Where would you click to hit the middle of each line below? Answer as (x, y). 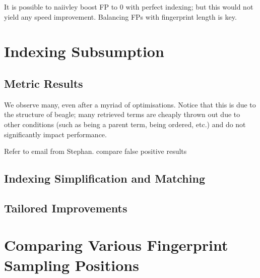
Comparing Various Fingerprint (116, 245)
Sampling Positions (72, 265)
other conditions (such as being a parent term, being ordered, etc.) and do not (125, 124)
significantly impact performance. (55, 134)
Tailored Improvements (66, 208)
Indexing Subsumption (84, 51)
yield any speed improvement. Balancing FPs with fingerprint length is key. (120, 16)
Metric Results (44, 83)
